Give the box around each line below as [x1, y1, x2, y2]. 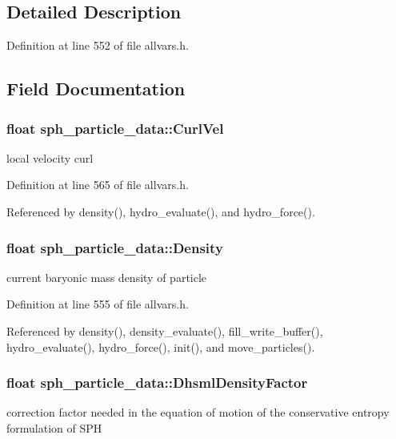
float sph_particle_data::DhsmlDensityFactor [6, 373, 308, 393]
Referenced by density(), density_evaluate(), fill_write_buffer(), [6, 322, 323, 339]
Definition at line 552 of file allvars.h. [6, 37, 189, 54]
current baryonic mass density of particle [6, 268, 207, 285]
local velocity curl [6, 149, 94, 166]
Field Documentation [6, 76, 186, 101]
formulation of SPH [6, 419, 102, 436]
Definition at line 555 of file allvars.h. [6, 296, 189, 312]
